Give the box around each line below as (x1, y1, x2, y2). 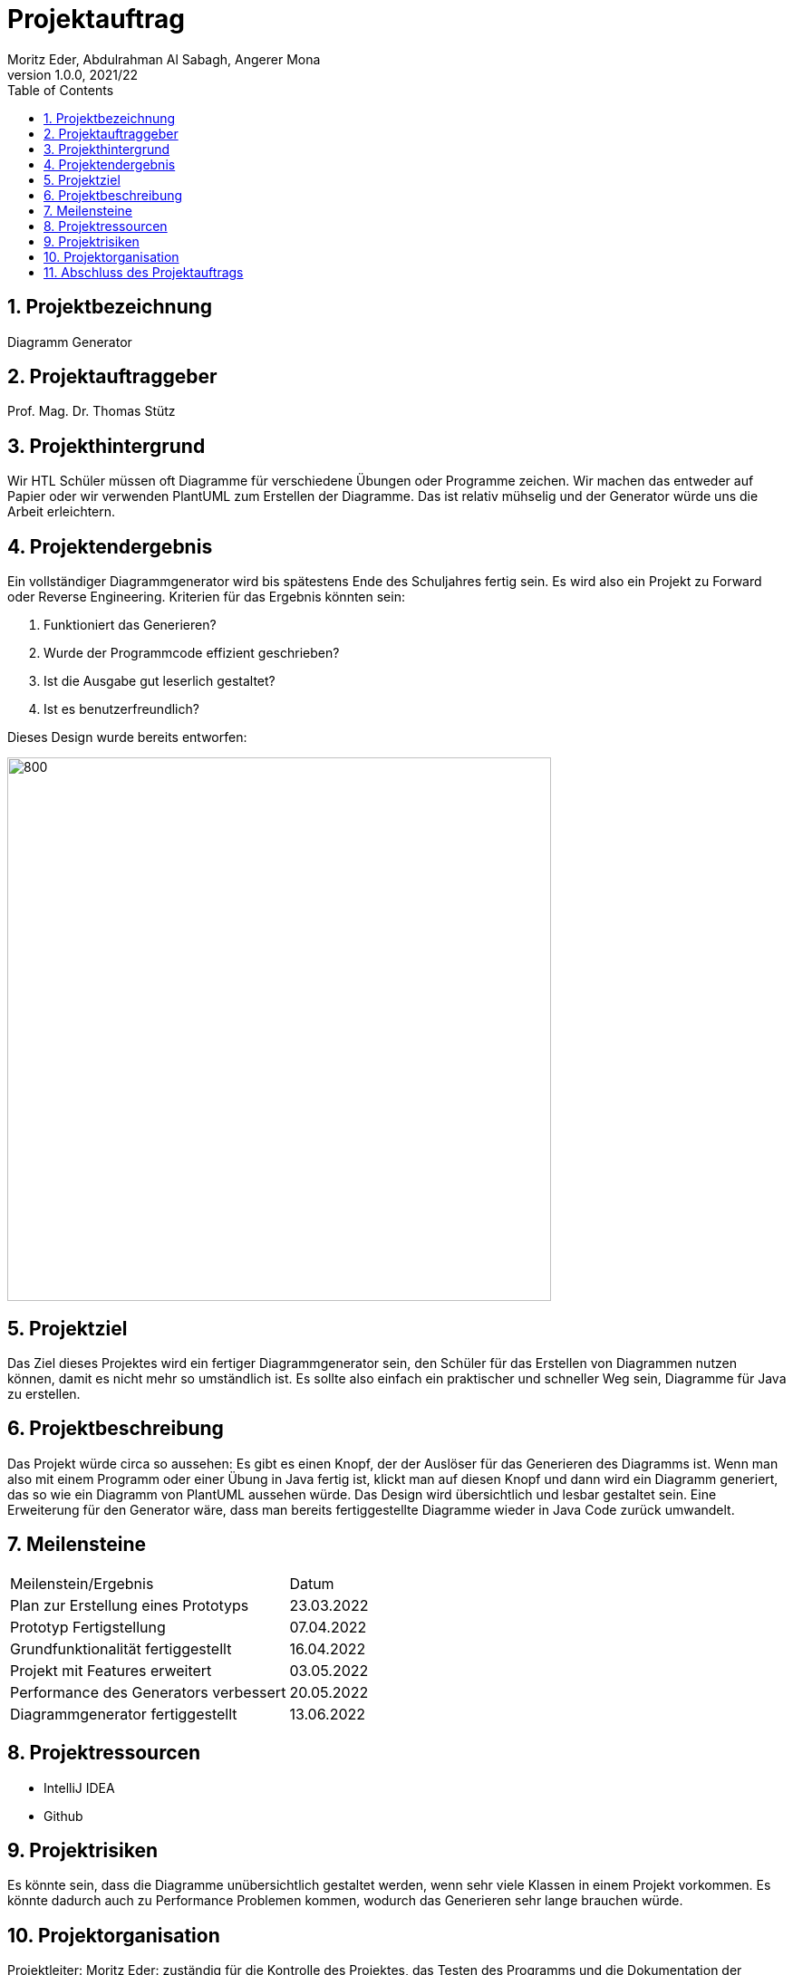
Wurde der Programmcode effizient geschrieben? (44, 645, 340, 661)
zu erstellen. (7, 1385, 81, 1402)
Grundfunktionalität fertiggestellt (10, 1639, 232, 1658)
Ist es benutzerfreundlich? (44, 701, 199, 718)
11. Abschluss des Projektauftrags (44, 264, 244, 280)
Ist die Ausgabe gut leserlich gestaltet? (44, 673, 276, 689)
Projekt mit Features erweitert (10, 1661, 212, 1680)
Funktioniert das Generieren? (44, 617, 217, 633)
